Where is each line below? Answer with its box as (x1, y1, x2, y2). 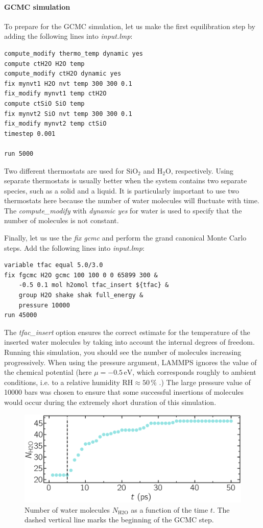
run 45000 (4, 311, 37, 319)
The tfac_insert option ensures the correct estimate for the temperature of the (4, 326, 250, 337)
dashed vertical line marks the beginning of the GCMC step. (25, 514, 214, 525)
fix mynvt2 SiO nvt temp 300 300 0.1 (4, 110, 132, 117)
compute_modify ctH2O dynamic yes (4, 70, 122, 78)
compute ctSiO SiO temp (4, 100, 85, 107)
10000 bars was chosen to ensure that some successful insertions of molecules (4, 387, 244, 397)
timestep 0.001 (4, 130, 56, 137)
